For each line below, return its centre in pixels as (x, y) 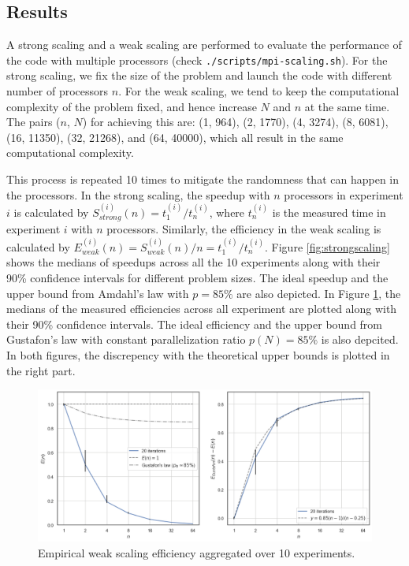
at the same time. (347, 106)
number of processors (58, 91)
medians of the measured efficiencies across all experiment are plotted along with (202, 309)
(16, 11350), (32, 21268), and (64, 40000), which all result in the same (175, 137)
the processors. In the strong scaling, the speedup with (138, 194)
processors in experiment (344, 194)
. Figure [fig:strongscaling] (327, 246)
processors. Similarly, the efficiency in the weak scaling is (244, 229)
